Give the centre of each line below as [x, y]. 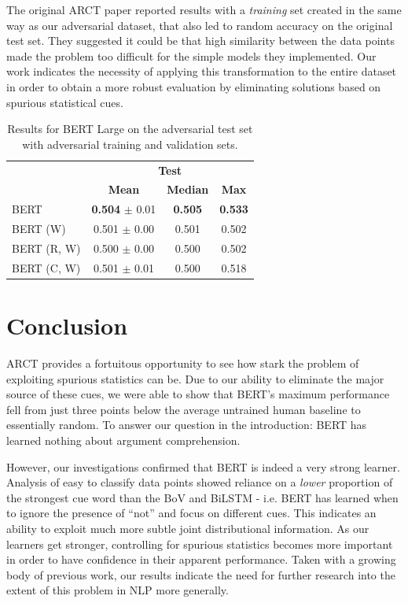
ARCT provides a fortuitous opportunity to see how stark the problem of [183, 363]
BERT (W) [39, 229]
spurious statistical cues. [65, 102]
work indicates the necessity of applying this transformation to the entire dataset [202, 71]
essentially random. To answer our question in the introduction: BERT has [187, 425]
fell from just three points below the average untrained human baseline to [184, 409]
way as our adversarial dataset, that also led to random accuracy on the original [200, 25]
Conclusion [67, 326]
